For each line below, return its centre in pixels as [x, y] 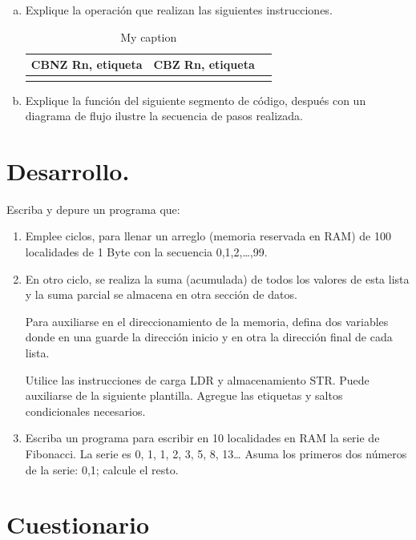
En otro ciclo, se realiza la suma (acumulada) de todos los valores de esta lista [217, 278]
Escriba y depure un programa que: [93, 209]
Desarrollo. [68, 170]
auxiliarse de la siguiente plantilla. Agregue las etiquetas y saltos [184, 395]
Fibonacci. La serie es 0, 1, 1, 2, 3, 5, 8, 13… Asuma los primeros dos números [216, 453]
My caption [149, 36]
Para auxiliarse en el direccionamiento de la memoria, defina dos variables [207, 321]
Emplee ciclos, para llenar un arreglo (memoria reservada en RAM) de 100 [208, 236]
